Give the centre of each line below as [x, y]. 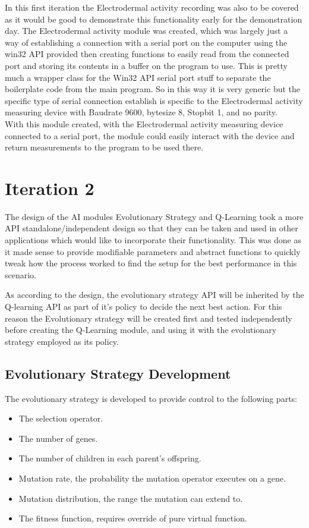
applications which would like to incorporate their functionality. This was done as [153, 240]
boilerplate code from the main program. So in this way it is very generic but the [152, 89]
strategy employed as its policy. [62, 341]
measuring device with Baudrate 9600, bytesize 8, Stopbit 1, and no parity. [141, 112]
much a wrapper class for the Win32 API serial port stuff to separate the [138, 77]
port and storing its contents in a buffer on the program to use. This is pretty [146, 65]
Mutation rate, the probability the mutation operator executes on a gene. [152, 478]
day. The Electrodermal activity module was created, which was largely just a [146, 31]
